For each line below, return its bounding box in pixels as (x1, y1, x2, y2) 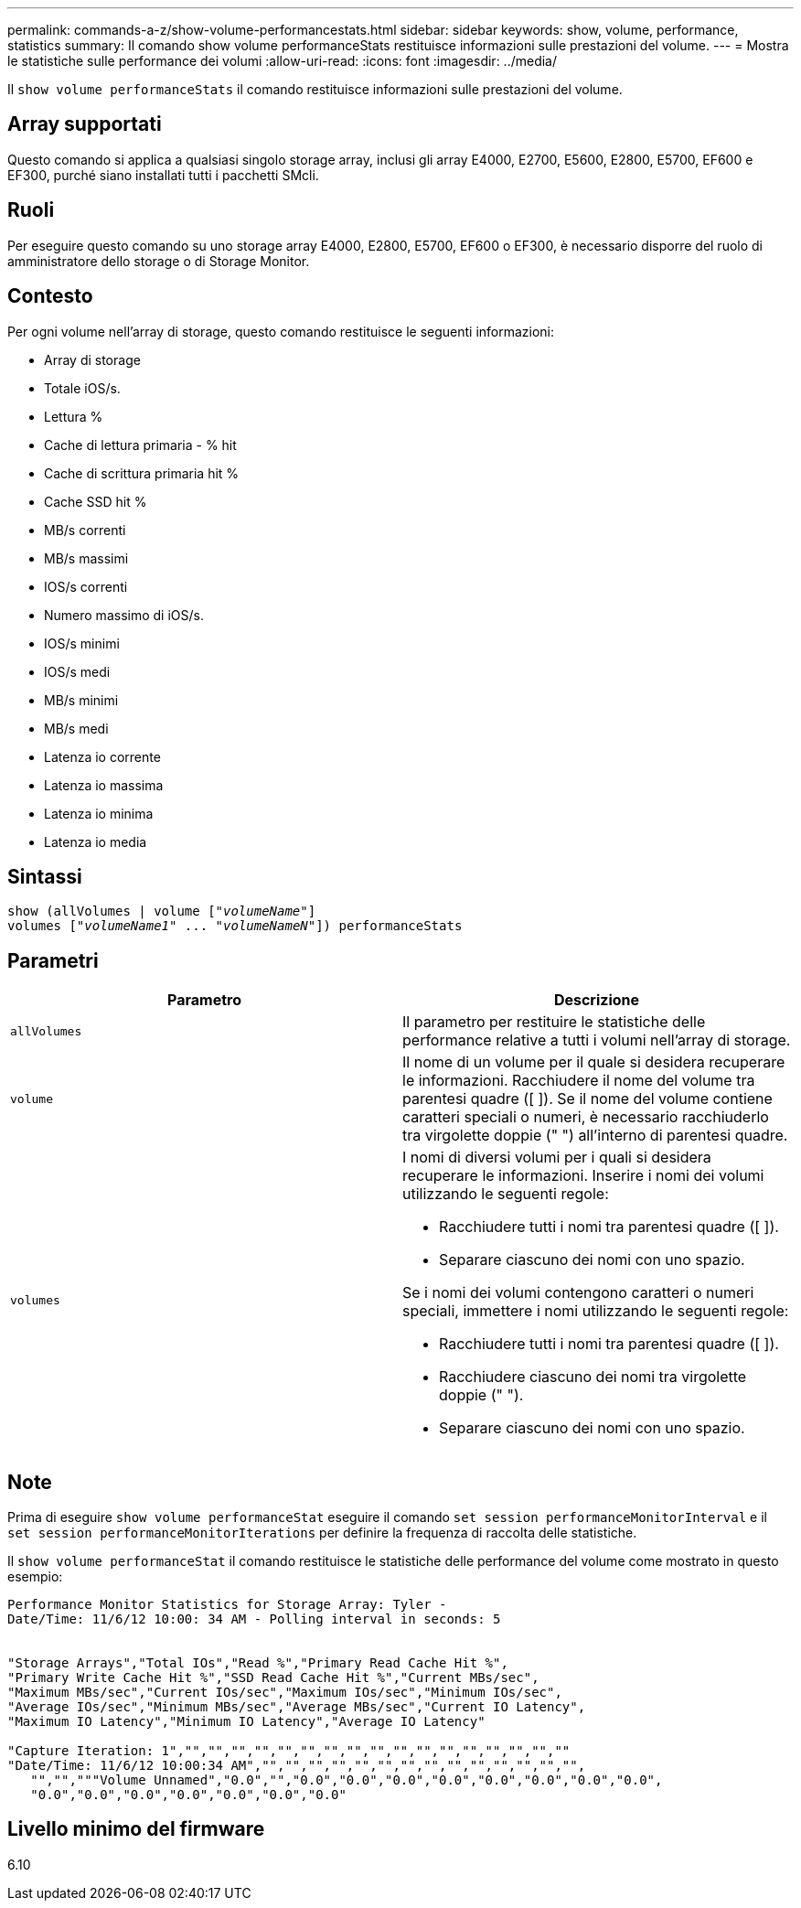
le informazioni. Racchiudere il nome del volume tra (402, 1071, 755, 1090)
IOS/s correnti (44, 578, 128, 595)
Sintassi (7, 864, 82, 888)
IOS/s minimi (44, 635, 120, 651)
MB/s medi (44, 720, 109, 736)
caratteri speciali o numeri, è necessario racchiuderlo (402, 1108, 769, 1127)
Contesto (7, 284, 93, 308)
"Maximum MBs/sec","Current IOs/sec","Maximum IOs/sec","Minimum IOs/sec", (7, 1685, 562, 1700)
